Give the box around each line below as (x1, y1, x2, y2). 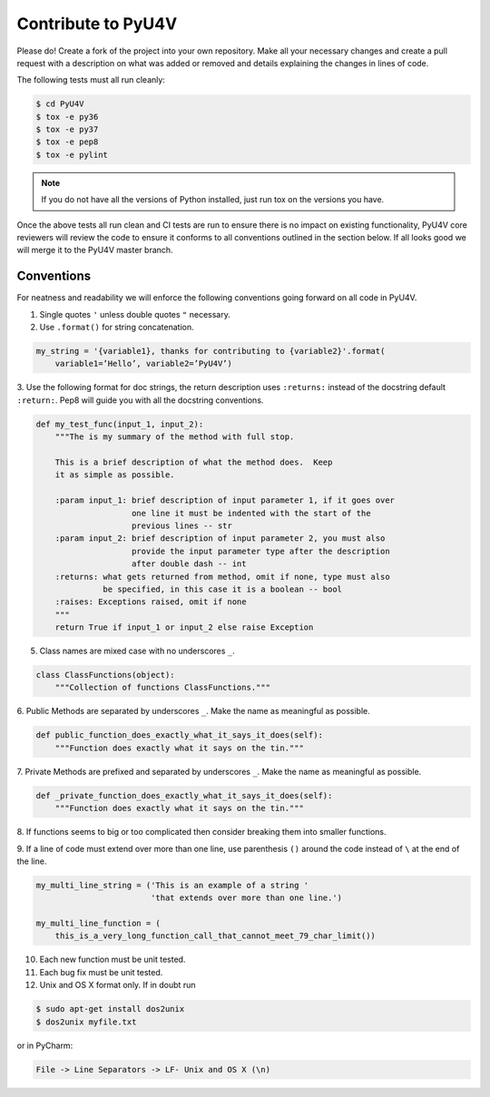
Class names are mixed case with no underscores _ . (39, 645, 235, 657)
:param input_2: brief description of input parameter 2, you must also (54, 534, 386, 544)
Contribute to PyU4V (16, 14, 178, 34)
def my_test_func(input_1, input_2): (35, 418, 204, 429)
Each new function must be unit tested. (39, 954, 186, 965)
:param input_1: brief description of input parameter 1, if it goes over (54, 495, 395, 505)
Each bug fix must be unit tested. (39, 966, 163, 977)
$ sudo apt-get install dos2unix (35, 1004, 185, 1014)
